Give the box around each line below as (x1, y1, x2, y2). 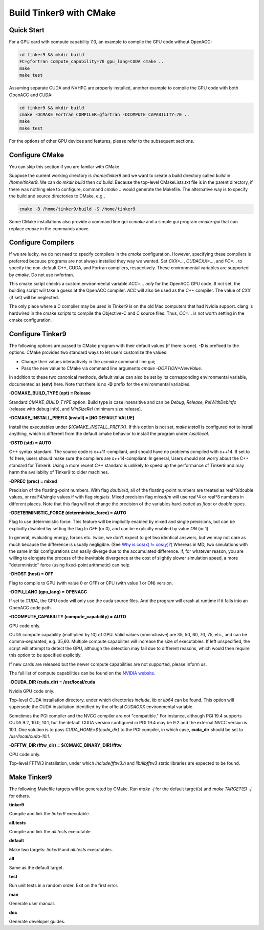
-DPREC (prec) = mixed (9, 478, 57, 484)
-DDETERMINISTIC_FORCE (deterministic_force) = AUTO (9, 510, 127, 516)
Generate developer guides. (9, 918, 66, 924)
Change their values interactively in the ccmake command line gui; (21, 358, 156, 364)
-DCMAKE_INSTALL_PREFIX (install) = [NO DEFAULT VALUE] (9, 415, 134, 421)
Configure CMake (9, 151, 65, 159)
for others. (9, 793, 30, 799)
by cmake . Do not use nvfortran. (9, 272, 74, 278)
